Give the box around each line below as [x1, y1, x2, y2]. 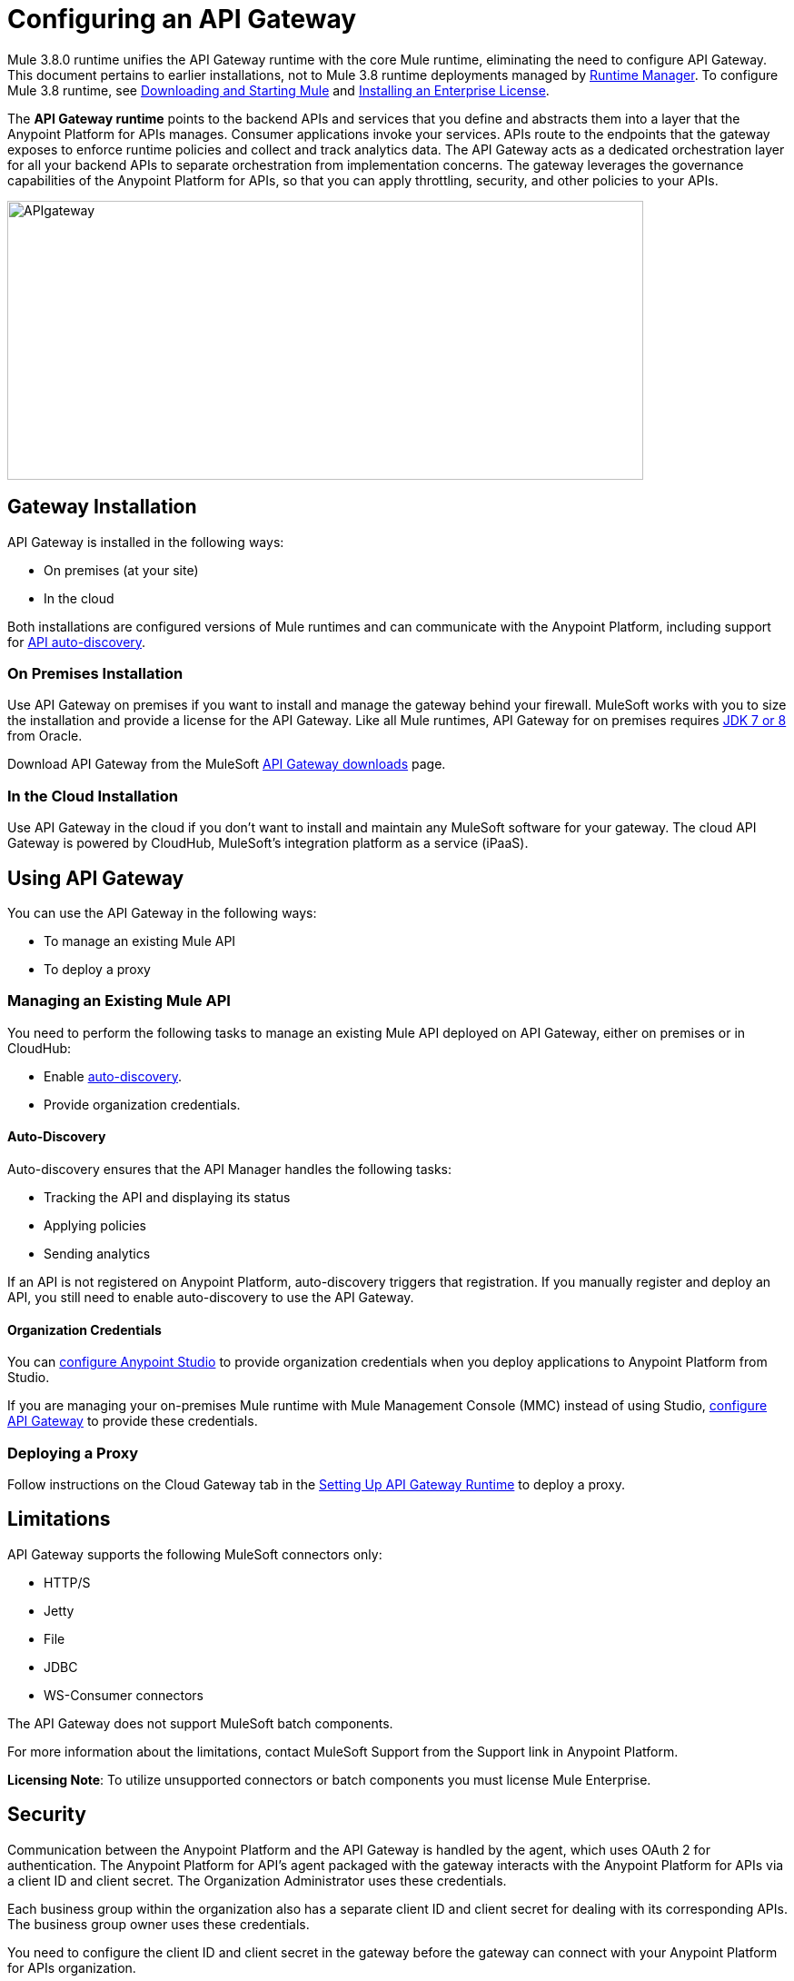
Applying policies [44, 1217, 147, 1233]
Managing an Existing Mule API [7, 991, 231, 1010]
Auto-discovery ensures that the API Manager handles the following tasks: [7, 1160, 452, 1177]
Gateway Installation [7, 495, 197, 519]
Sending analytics [44, 1245, 151, 1261]
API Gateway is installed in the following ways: [7, 533, 284, 550]
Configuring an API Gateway [7, 4, 357, 35]
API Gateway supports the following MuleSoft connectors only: [7, 1546, 382, 1562]
